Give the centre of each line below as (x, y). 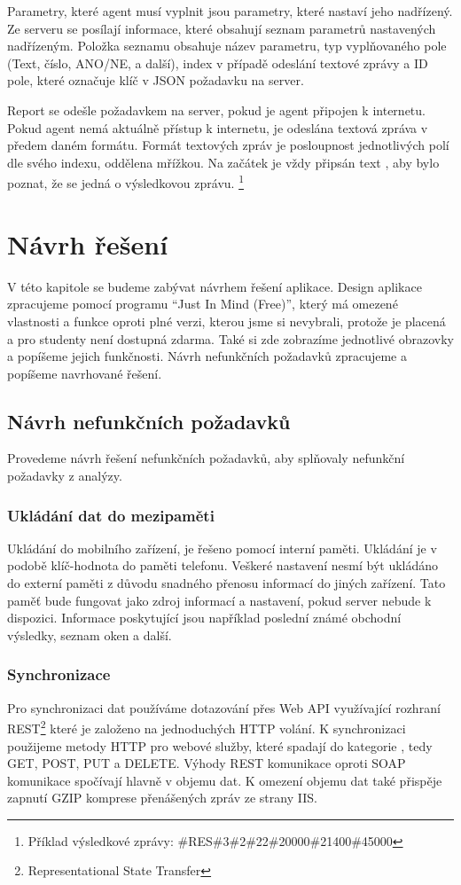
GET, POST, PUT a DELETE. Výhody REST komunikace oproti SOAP (207, 763)
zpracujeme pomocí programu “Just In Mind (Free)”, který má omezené (203, 304)
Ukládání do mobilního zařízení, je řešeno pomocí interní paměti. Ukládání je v (222, 548)
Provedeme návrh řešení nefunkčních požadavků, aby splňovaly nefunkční (206, 458)
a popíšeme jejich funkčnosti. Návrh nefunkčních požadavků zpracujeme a (207, 356)
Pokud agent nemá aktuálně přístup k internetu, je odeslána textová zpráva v (218, 127)
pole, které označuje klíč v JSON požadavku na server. (156, 80)
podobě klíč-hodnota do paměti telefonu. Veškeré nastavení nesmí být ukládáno (223, 565)
